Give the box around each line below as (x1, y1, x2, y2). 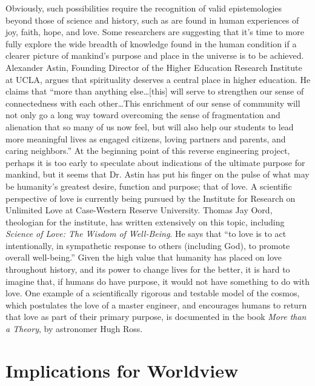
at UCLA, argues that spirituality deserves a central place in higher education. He (5, 73, 311, 85)
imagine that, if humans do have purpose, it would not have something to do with (5, 275, 310, 287)
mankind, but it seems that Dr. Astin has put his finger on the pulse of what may (5, 168, 310, 181)
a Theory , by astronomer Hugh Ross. (5, 322, 143, 335)
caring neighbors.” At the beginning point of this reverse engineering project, (5, 144, 290, 157)
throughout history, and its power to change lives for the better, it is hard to (5, 263, 290, 276)
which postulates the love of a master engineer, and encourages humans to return (5, 298, 307, 311)
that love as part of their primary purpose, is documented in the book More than (5, 310, 307, 323)
